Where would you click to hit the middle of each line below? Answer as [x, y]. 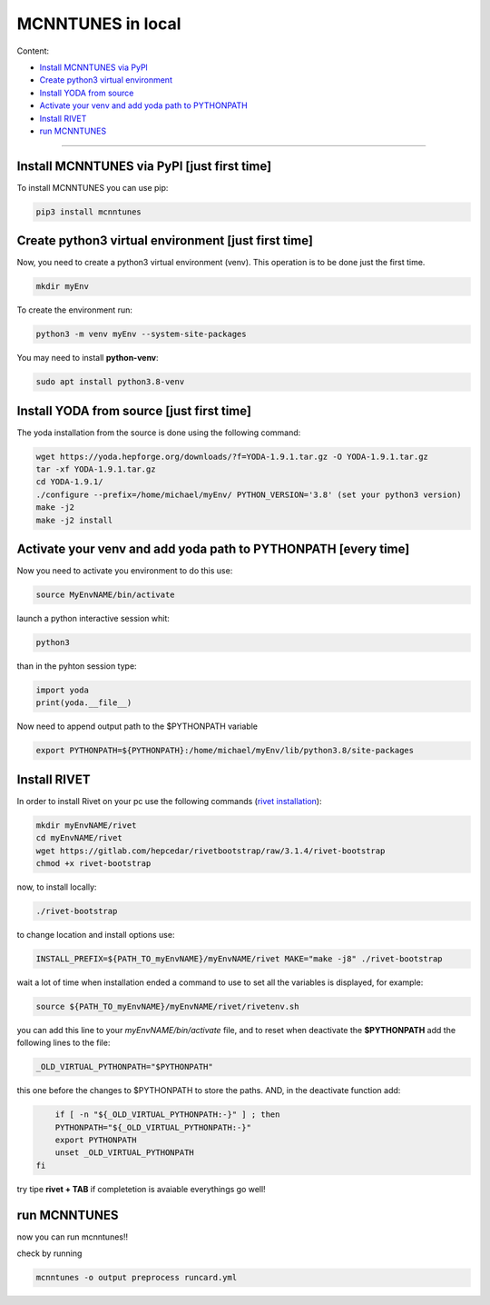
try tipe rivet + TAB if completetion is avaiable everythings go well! [142, 1189]
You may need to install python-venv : [88, 358]
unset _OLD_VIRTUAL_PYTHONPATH [124, 1153]
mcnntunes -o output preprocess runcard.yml [137, 1278]
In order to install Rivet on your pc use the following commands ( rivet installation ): [169, 801]
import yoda [63, 690]
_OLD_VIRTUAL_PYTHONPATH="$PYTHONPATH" [124, 1067]
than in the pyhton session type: [77, 666]
